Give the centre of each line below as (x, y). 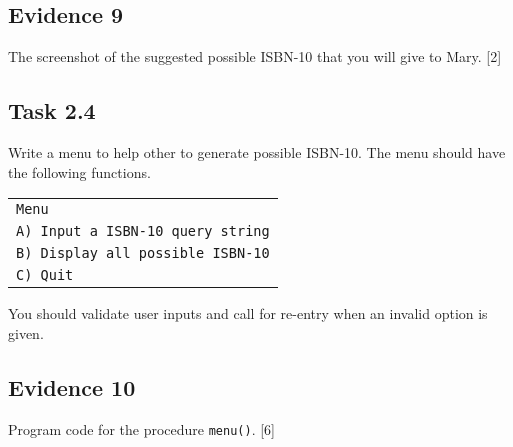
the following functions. (79, 171)
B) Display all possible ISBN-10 (143, 253)
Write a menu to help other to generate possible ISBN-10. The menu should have (257, 152)
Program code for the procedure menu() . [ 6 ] (142, 428)
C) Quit (45, 275)
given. (26, 332)
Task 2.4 (52, 110)
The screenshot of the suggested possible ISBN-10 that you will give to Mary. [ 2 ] (255, 56)
